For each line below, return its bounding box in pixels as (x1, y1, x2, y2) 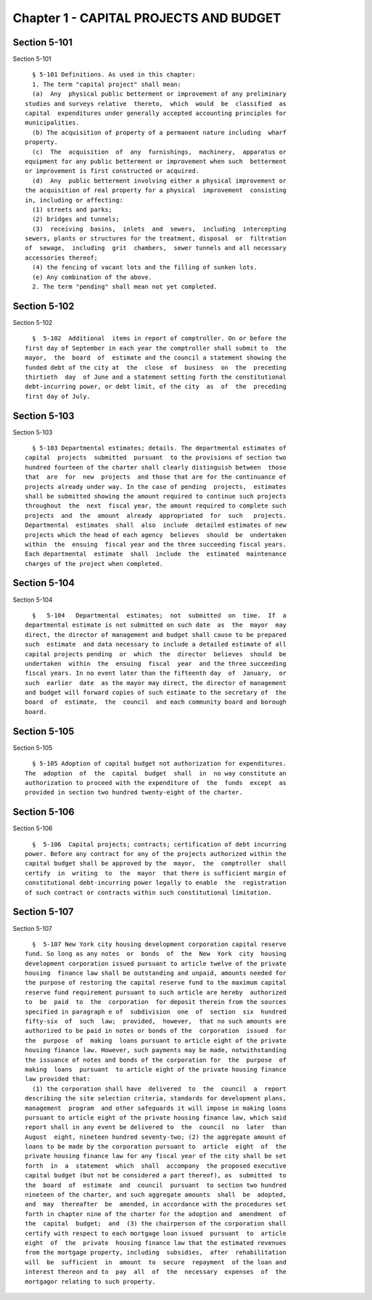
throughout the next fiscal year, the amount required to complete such (25, 502, 287, 510)
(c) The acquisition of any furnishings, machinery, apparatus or (32, 148, 287, 156)
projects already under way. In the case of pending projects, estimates (25, 483, 287, 490)
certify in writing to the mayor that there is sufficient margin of (25, 869, 287, 877)
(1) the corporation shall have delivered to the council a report (32, 1084, 287, 1093)
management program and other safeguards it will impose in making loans (25, 1104, 287, 1112)
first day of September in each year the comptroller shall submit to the (25, 344, 287, 352)
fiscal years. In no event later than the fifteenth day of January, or (25, 669, 287, 678)
